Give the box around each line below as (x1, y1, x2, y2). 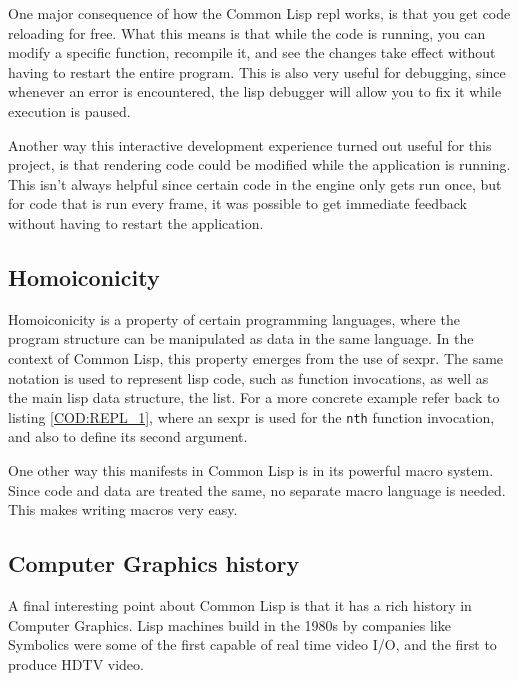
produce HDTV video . (8, 653, 144, 674)
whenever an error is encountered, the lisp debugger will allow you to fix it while (8, 81, 502, 102)
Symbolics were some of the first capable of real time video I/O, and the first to (8, 634, 497, 655)
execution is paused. (8, 100, 131, 121)
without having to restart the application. (8, 212, 264, 233)
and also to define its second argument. (8, 426, 248, 447)
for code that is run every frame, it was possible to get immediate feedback (8, 193, 467, 214)
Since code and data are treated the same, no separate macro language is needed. (8, 479, 506, 500)
